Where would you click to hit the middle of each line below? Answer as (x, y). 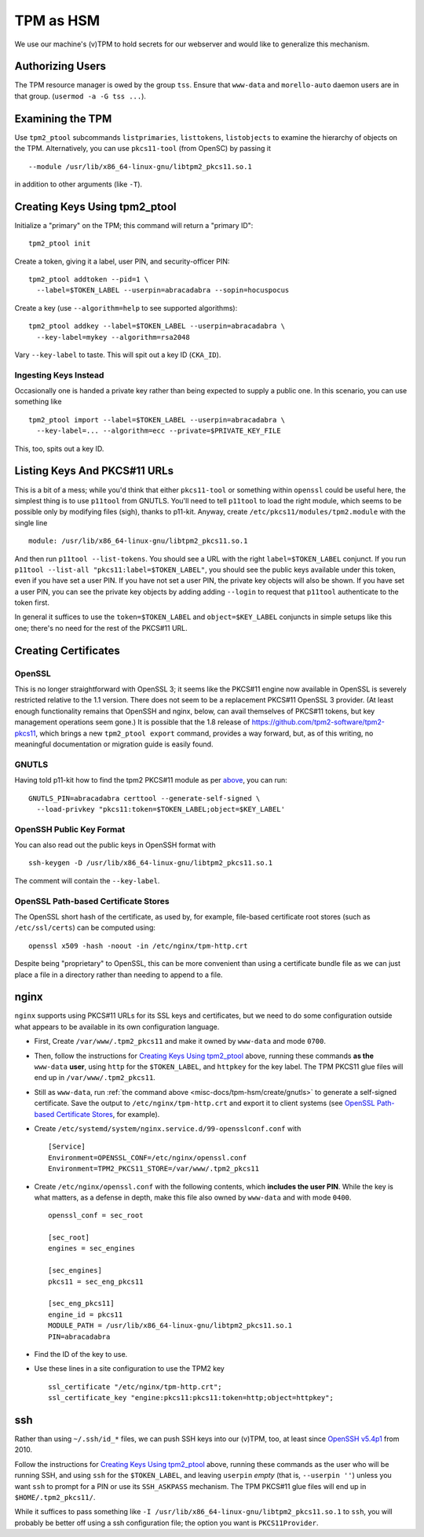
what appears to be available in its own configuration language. (117, 1027)
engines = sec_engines (92, 1248)
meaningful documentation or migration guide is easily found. (114, 744)
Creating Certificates (68, 650)
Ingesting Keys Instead (59, 375)
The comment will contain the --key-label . (87, 880)
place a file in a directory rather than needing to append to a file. (119, 975)
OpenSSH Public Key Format (70, 829)
